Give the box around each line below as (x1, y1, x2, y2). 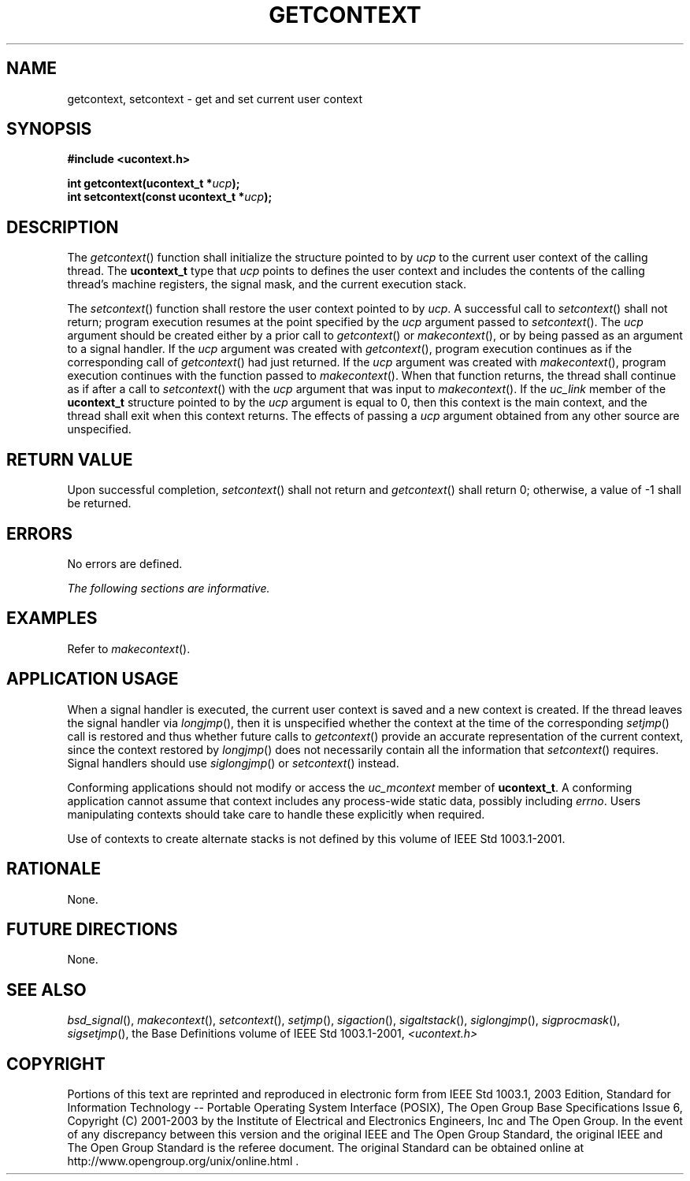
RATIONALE (6, 859, 102, 879)
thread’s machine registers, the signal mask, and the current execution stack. (67, 277, 467, 292)
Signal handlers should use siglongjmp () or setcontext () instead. (67, 756, 399, 770)
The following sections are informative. (67, 581, 270, 595)
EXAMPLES (6, 608, 98, 629)
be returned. (67, 496, 132, 511)
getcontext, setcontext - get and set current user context (67, 91, 362, 106)
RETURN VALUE (6, 449, 133, 470)
